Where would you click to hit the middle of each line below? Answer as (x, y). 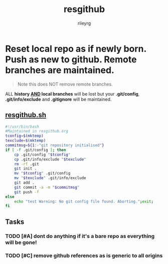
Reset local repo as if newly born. (76, 49)
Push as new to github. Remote (71, 59)
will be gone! (21, 242)
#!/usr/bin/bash (22, 127)
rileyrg (84, 23)
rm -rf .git (27, 164)
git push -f (27, 192)
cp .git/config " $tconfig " (42, 154)
